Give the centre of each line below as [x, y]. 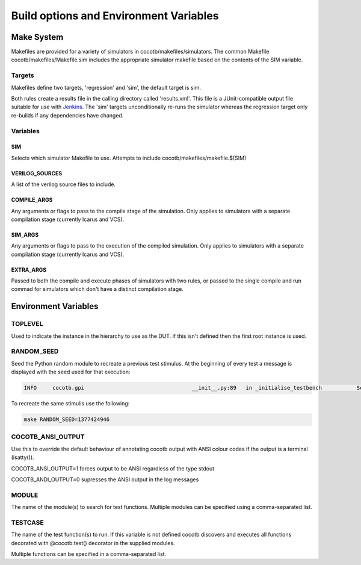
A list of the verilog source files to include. [63, 184]
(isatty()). [23, 457]
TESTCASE [28, 522]
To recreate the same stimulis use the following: [70, 404]
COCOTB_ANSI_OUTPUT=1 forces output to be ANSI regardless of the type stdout [113, 468]
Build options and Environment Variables [115, 16]
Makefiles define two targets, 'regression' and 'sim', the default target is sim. [106, 87]
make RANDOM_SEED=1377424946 [67, 420]
